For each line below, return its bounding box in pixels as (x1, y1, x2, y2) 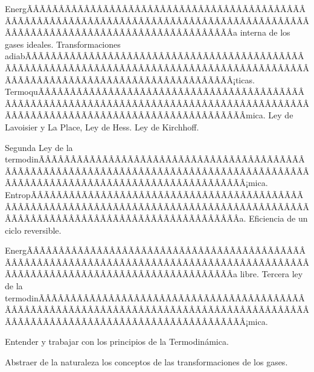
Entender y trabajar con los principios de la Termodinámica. (5, 335, 229, 348)
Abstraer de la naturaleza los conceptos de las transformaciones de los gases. (5, 356, 288, 368)
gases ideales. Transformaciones (5, 37, 121, 50)
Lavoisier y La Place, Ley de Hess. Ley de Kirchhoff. (5, 120, 199, 133)
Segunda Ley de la (5, 141, 73, 153)
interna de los (240, 26, 290, 39)
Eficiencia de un (249, 212, 308, 225)
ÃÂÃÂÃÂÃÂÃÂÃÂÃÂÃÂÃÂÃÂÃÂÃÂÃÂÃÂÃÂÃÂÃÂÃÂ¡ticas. (5, 73, 255, 86)
